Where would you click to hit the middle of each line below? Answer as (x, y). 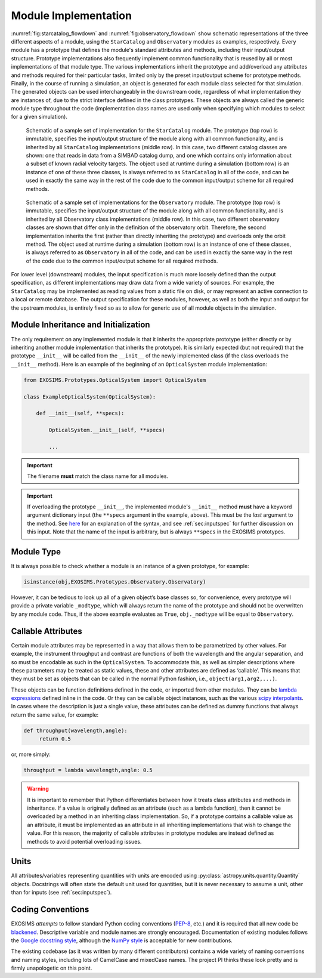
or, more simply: (31, 754)
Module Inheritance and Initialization (80, 325)
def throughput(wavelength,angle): (75, 730)
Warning (38, 789)
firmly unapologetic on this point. (52, 968)
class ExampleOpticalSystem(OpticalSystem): (90, 397)
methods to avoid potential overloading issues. (84, 841)
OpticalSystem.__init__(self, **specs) (107, 430)
